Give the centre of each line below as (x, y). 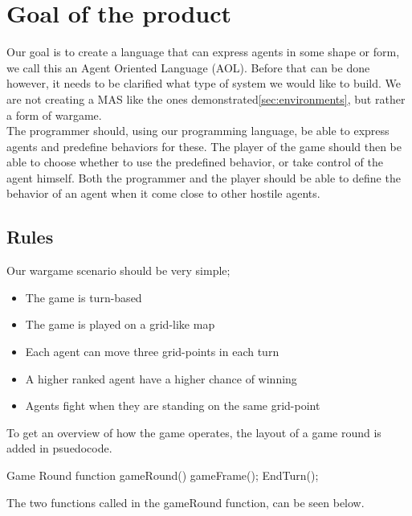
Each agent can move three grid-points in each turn (152, 352)
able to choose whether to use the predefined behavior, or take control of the (195, 162)
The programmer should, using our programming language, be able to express (198, 131)
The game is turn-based (84, 297)
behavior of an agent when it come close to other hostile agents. (163, 193)
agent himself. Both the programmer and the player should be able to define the (204, 177)
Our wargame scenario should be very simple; (118, 270)
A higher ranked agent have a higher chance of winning (161, 378)
